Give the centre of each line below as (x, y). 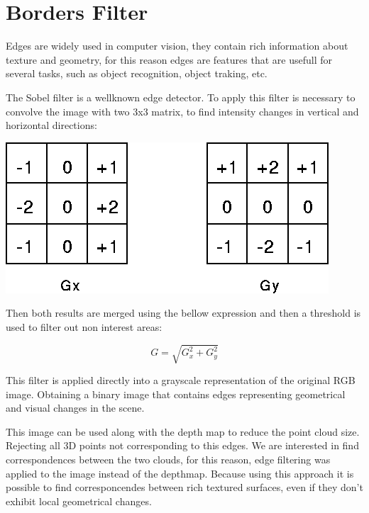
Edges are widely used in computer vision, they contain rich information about (177, 46)
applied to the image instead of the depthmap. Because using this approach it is (180, 473)
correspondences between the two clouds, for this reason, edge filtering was (168, 459)
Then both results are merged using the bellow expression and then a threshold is (183, 313)
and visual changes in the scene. (75, 408)
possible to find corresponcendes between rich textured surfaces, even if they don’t (184, 487)
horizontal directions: (51, 125)
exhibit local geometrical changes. (79, 501)
